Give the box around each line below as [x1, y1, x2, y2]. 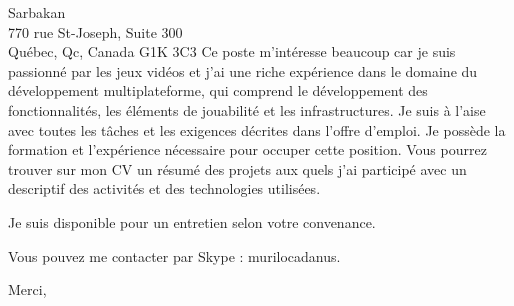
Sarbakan [8, 2, 66, 22]
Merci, [8, 279, 47, 300]
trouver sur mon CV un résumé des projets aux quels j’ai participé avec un [8, 158, 467, 179]
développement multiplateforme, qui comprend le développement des [8, 80, 428, 101]
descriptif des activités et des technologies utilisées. [8, 178, 321, 199]
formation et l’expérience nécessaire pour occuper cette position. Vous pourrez [8, 139, 487, 160]
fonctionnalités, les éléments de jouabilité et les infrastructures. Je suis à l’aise [8, 99, 486, 120]
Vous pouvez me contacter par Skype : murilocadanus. [8, 245, 341, 266]
